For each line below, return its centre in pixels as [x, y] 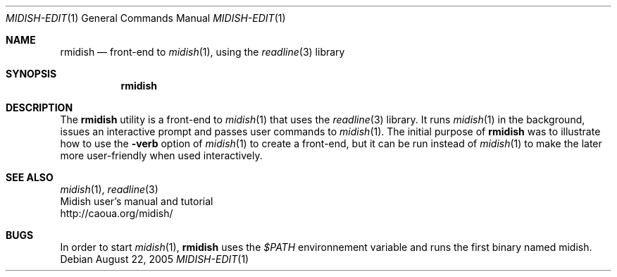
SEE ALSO [30, 177]
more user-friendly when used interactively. [161, 155]
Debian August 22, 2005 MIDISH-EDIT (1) [155, 259]
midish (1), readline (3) [109, 189]
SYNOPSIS [31, 74]
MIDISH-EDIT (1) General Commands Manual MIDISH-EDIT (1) [146, 18]
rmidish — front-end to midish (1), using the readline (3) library [202, 52]
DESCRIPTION [39, 107]
